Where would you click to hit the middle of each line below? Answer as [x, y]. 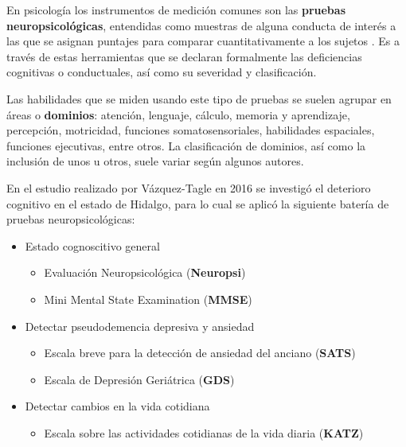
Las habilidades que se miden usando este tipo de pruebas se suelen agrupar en [199, 98]
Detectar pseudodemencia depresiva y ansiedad [140, 326]
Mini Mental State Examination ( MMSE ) [148, 299]
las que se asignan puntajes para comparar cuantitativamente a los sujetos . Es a [203, 41]
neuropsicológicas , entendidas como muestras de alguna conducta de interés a [201, 25]
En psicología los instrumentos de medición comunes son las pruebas [176, 10]
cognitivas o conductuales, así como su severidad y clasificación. [162, 72]
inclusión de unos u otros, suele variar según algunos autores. [155, 161]
